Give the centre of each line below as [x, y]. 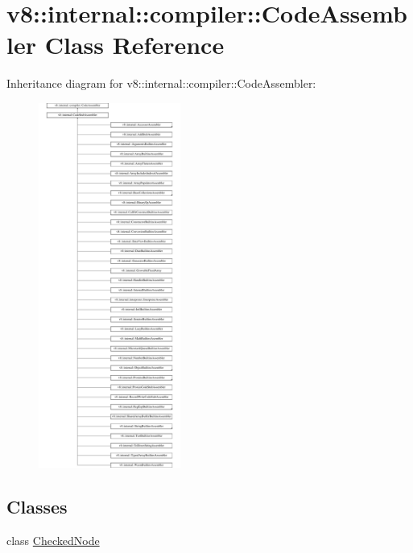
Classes [37, 507]
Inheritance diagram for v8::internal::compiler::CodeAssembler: [161, 83]
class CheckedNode [53, 541]
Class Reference [134, 45]
